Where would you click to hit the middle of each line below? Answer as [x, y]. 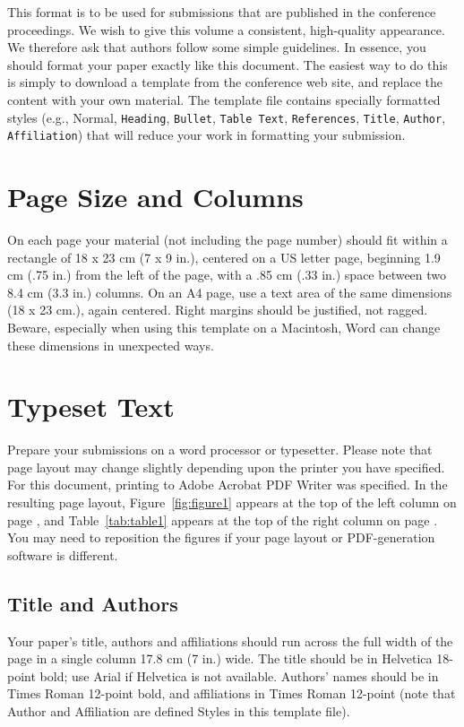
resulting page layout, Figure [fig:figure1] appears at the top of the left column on [232, 502]
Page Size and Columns [155, 197]
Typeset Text [91, 407]
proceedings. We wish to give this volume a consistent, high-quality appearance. [226, 29]
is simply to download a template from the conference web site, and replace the [225, 82]
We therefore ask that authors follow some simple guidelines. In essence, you [217, 47]
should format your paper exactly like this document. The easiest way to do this [228, 64]
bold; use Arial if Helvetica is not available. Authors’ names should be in [239, 675]
